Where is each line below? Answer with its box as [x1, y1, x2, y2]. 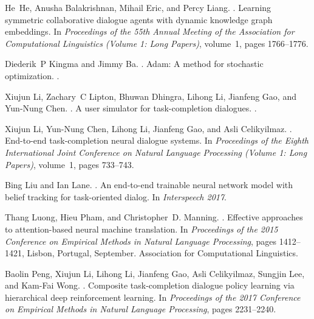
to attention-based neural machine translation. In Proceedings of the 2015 [5, 222, 278, 235]
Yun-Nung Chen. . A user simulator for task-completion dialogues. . [5, 102, 257, 114]
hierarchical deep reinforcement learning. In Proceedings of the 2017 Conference [5, 290, 301, 303]
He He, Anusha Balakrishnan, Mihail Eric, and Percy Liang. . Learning [5, 1, 271, 13]
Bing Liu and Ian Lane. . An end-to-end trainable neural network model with [5, 178, 293, 191]
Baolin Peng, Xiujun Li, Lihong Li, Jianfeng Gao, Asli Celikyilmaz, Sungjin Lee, [5, 267, 305, 279]
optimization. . [5, 69, 60, 82]
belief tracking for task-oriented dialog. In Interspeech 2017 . [5, 190, 227, 203]
